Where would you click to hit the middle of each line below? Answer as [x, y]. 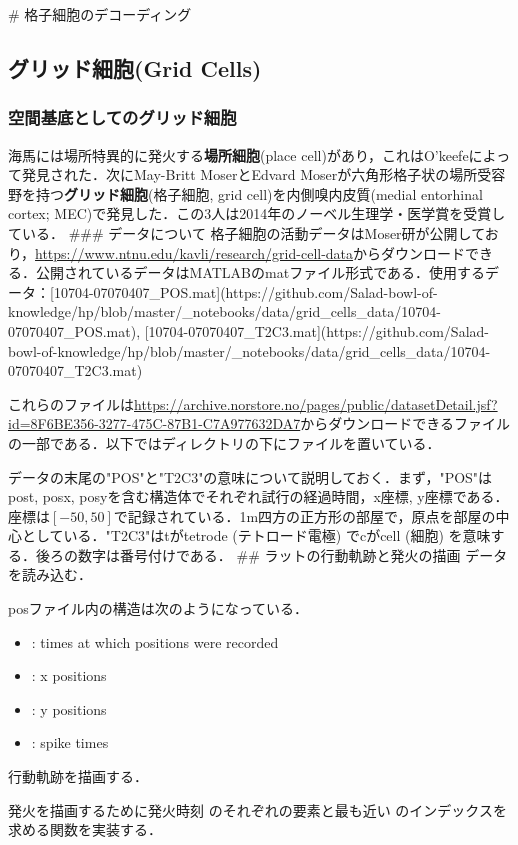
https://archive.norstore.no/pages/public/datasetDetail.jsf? [316, 403]
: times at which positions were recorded [155, 641]
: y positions [69, 708]
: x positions [69, 675]
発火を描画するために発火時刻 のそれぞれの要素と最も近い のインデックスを [257, 809]
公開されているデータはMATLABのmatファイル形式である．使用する [260, 272]
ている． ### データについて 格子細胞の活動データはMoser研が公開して [246, 232]
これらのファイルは [71, 403]
